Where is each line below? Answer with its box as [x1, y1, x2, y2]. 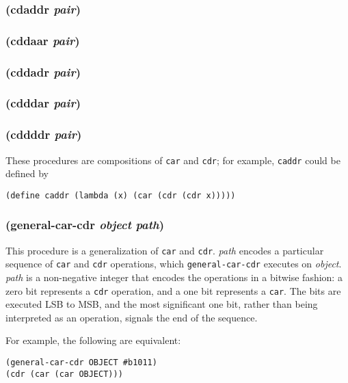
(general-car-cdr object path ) [5, 216, 165, 233]
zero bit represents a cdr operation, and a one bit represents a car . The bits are [5, 283, 341, 298]
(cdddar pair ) [5, 94, 81, 111]
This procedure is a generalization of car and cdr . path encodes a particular [5, 243, 324, 257]
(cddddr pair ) [5, 126, 82, 143]
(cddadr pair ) [5, 63, 81, 80]
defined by [5, 166, 49, 181]
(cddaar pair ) [5, 31, 80, 49]
